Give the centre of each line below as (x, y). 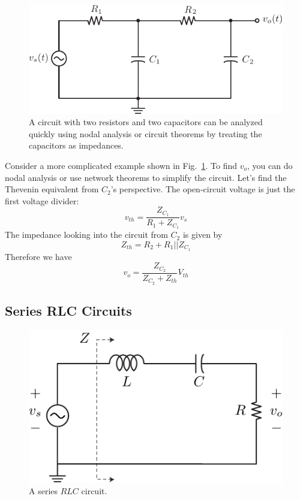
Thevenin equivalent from (52, 189)
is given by (202, 235)
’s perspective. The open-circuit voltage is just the (203, 189)
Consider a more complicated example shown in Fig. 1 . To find (121, 165)
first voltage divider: (42, 200)
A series (43, 491)
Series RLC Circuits (68, 311)
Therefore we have (38, 256)
